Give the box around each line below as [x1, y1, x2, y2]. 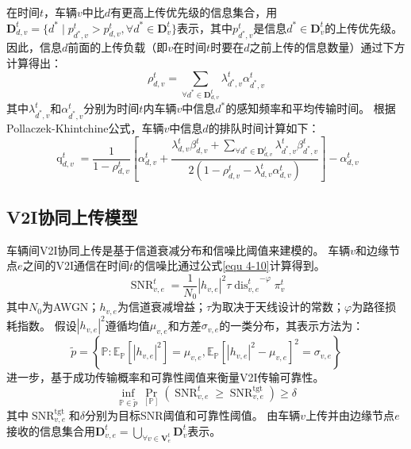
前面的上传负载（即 [67, 39, 168, 56]
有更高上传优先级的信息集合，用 [110, 4, 278, 20]
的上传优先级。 [325, 19, 403, 36]
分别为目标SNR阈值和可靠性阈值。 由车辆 [85, 406, 301, 423]
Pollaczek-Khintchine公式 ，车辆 [6, 120, 164, 136]
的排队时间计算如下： [208, 120, 320, 136]
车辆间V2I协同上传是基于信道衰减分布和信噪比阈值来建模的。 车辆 [6, 241, 351, 258]
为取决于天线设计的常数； [211, 298, 345, 315]
